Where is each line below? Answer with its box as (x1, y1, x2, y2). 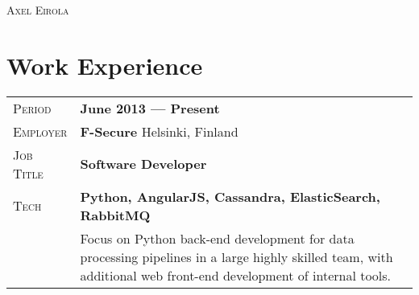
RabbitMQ (80, 205, 151, 224)
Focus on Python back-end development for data (80, 228, 355, 248)
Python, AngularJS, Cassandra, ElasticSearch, (80, 186, 380, 206)
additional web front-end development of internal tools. (80, 265, 392, 285)
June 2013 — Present (80, 98, 220, 117)
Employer (13, 121, 68, 141)
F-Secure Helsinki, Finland (80, 121, 239, 141)
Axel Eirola (6, 2, 69, 18)
